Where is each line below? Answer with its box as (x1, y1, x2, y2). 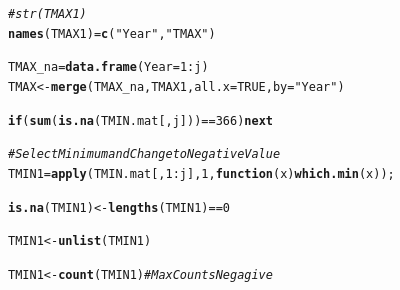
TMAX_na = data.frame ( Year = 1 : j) (8, 60, 209, 75)
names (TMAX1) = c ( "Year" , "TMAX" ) (8, 26, 216, 41)
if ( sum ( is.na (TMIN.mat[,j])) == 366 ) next (8, 113, 273, 128)
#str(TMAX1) (8, 7, 87, 21)
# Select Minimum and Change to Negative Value (8, 147, 281, 162)
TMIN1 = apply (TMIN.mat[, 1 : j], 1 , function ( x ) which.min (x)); (8, 166, 395, 181)
